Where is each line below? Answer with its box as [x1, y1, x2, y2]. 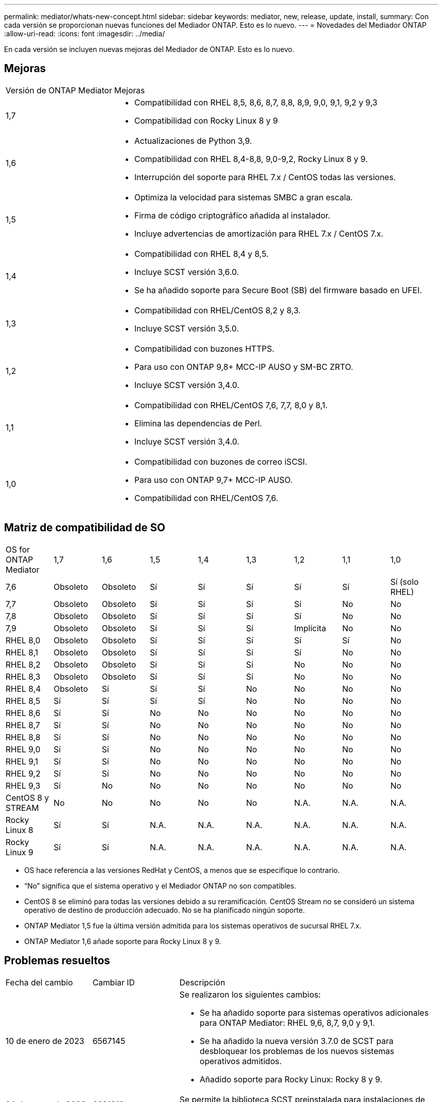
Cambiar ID [92, 977, 135, 987]
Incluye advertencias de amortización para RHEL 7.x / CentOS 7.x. [134, 228, 383, 239]
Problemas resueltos [4, 954, 111, 967]
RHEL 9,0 [6, 744, 41, 754]
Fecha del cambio [6, 977, 73, 987]
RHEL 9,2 [6, 768, 41, 779]
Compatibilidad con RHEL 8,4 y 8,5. [134, 248, 269, 259]
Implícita [294, 623, 326, 633]
